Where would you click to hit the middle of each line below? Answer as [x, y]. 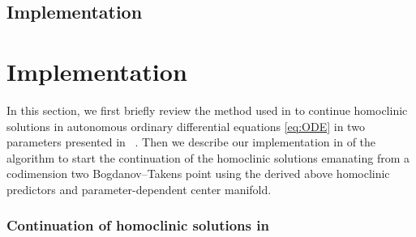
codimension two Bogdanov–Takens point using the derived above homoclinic [198, 174]
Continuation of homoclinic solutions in [138, 225]
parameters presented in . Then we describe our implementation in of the [191, 142]
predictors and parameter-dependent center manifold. [139, 189]
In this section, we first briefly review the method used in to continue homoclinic [207, 110]
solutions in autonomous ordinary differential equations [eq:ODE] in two [186, 126]
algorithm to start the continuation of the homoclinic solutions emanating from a [208, 157]
